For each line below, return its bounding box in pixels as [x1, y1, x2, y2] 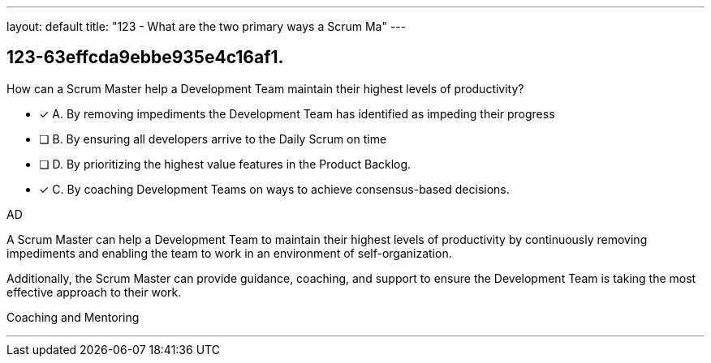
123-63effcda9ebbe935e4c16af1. [6, 47, 284, 68]
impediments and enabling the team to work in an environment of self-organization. [6, 246, 452, 260]
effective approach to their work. [6, 284, 182, 299]
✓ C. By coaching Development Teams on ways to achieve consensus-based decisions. [39, 181, 510, 196]
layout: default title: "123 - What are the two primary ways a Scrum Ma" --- [6, 19, 407, 33]
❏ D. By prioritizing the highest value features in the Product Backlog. [39, 156, 412, 171]
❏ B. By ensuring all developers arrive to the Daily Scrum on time [39, 131, 387, 146]
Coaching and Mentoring [6, 310, 140, 324]
